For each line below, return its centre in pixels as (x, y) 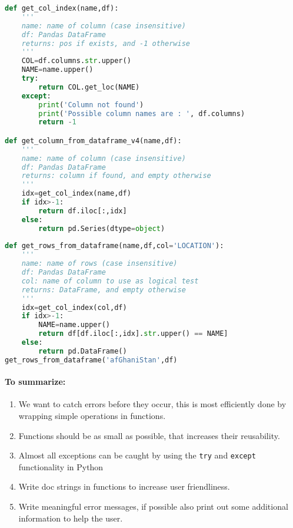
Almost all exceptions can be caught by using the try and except (137, 455)
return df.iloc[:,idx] (83, 211)
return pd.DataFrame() (83, 351)
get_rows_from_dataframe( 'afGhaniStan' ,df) (91, 360)
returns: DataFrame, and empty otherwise (104, 290)
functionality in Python (61, 466)
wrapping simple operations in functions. (92, 416)
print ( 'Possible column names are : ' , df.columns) (142, 113)
